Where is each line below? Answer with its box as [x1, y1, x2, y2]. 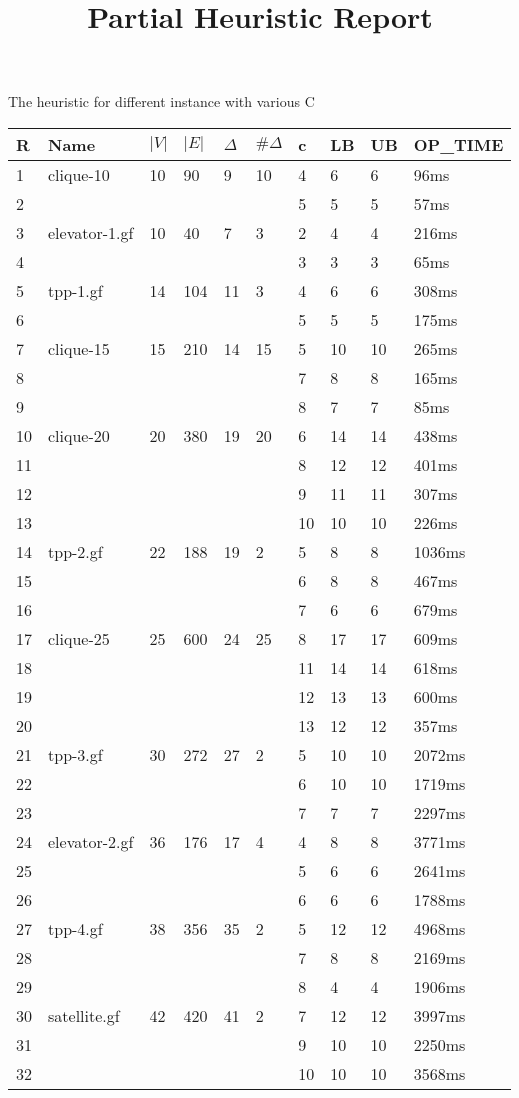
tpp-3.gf [48, 742, 103, 766]
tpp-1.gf [48, 278, 103, 302]
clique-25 [48, 626, 110, 650]
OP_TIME [413, 132, 504, 156]
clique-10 [48, 162, 110, 186]
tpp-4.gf [48, 916, 103, 940]
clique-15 [48, 336, 110, 360]
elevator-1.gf [48, 220, 134, 244]
